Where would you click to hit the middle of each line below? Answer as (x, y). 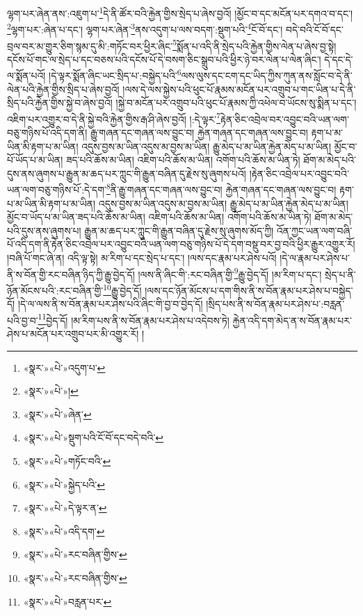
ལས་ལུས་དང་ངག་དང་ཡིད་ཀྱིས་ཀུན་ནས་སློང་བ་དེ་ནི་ (267, 75)
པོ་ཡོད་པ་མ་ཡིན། (35, 160)
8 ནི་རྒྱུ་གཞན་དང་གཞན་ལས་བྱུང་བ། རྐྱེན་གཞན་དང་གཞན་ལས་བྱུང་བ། (221, 189)
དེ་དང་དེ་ (339, 59)
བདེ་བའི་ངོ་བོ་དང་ (315, 29)
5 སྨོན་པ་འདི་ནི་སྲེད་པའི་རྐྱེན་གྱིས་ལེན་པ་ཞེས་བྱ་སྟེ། (255, 45)
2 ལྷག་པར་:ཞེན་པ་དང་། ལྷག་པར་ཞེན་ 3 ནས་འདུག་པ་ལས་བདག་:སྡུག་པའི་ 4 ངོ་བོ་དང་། (145, 28)
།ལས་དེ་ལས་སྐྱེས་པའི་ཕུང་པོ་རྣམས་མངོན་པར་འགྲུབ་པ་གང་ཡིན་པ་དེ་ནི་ (239, 89)
